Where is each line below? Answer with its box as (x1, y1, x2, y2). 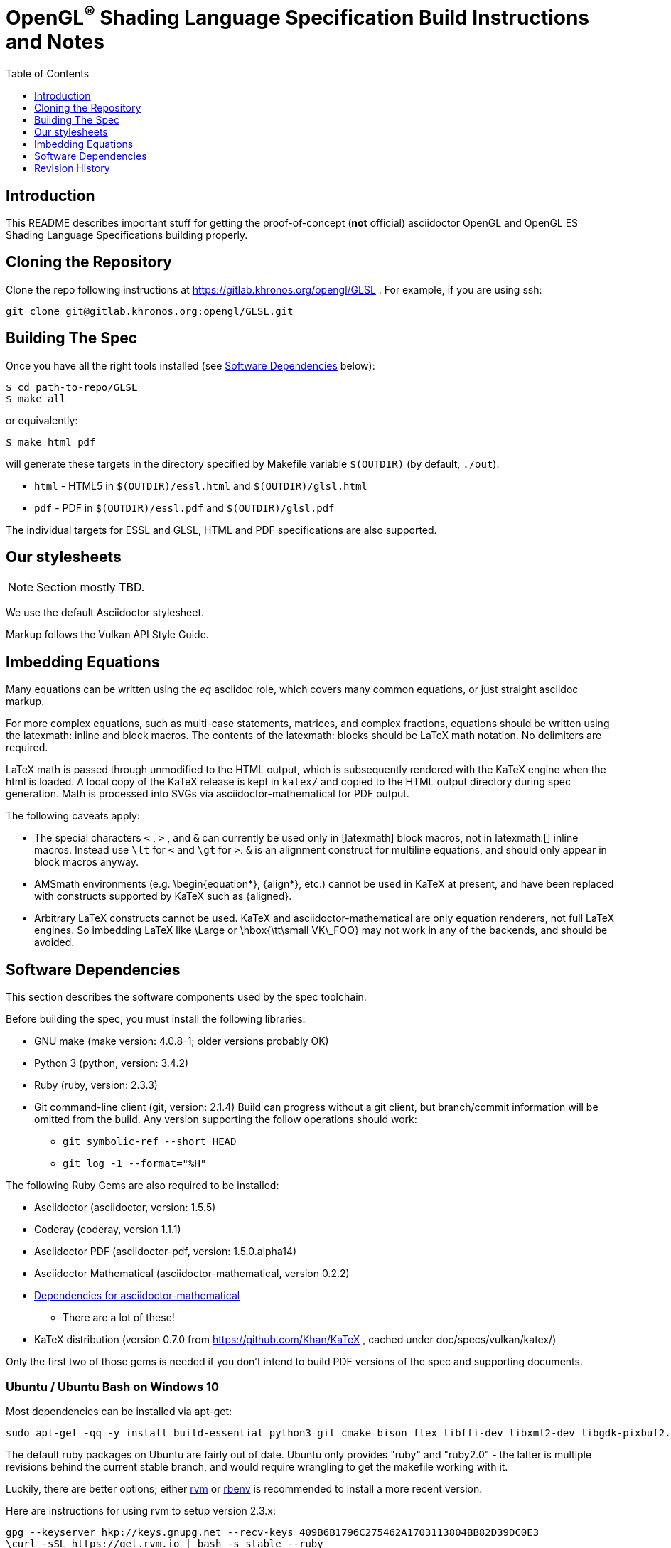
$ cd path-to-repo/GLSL (6, 381, 138, 393)
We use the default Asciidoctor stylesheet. (6, 606, 205, 619)
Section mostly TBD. (36, 580, 145, 595)
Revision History (34, 162, 110, 175)
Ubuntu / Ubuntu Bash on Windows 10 (6, 1379, 220, 1394)
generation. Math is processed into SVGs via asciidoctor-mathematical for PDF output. (6, 788, 409, 800)
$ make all (6, 392, 66, 404)
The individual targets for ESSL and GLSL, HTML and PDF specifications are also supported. (6, 523, 437, 536)
